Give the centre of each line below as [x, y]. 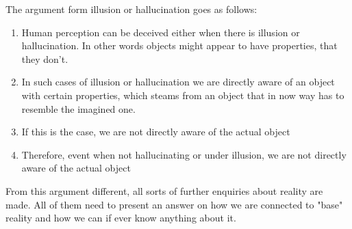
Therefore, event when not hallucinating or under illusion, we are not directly [184, 154]
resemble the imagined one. [78, 108]
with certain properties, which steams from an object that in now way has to [183, 95]
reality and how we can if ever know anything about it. [121, 218]
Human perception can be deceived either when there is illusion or [161, 32]
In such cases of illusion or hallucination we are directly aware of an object [178, 82]
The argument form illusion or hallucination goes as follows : [131, 9]
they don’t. [45, 58]
